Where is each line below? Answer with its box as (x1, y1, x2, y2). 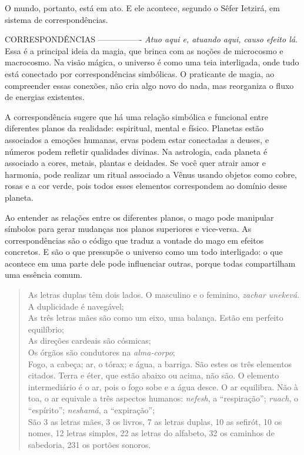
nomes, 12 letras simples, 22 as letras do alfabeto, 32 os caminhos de (28, 427, 275, 439)
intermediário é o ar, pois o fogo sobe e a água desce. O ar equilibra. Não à (28, 380, 299, 393)
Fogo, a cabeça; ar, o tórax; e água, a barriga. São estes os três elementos (28, 357, 292, 370)
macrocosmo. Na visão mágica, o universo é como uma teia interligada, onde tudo (5, 56, 299, 68)
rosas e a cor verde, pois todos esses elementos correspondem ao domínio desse (5, 180, 288, 192)
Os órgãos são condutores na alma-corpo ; (28, 346, 175, 358)
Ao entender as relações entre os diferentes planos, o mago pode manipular (5, 211, 274, 223)
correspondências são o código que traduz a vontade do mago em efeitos (5, 234, 264, 246)
